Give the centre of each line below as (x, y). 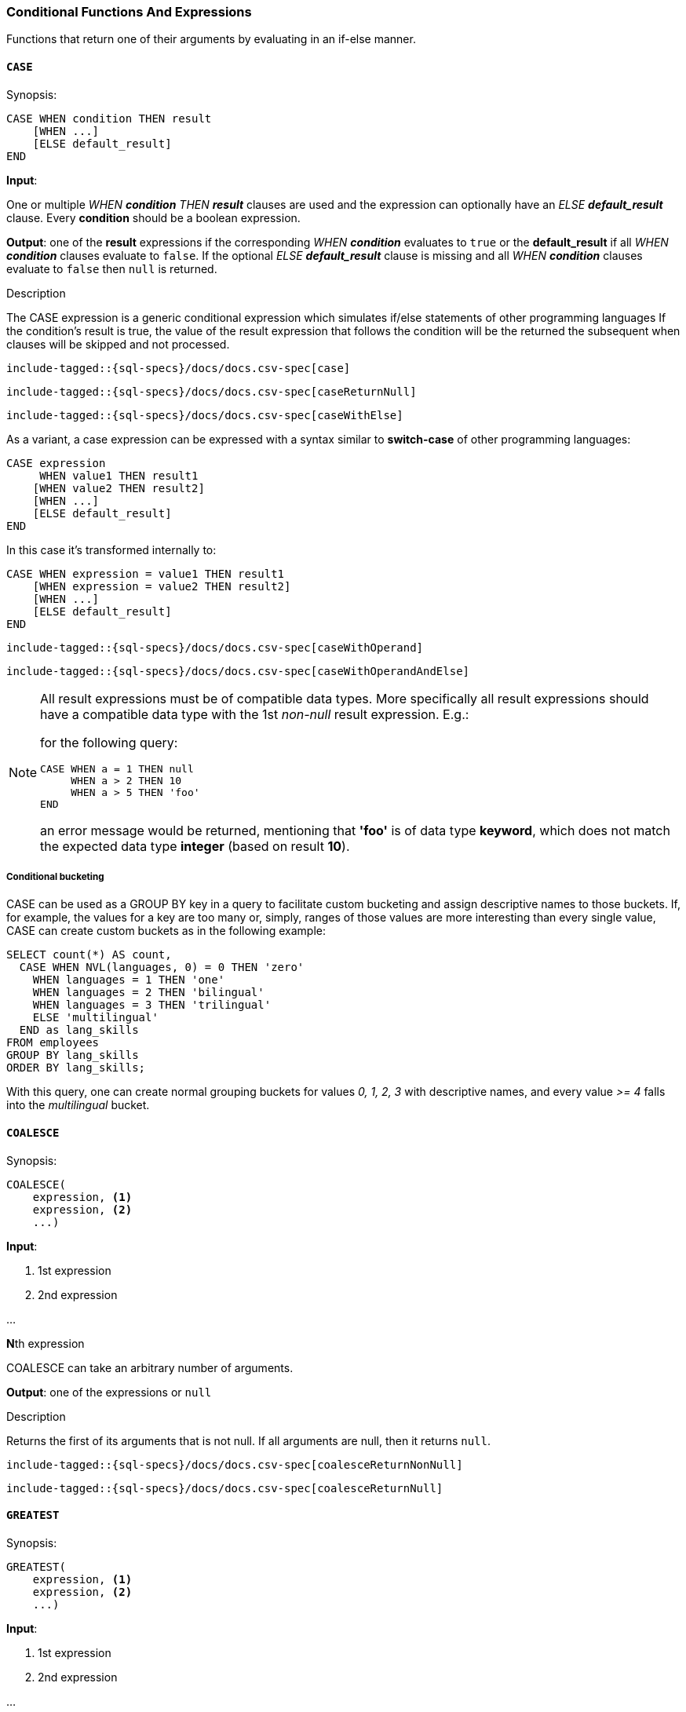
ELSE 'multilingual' (95, 1018)
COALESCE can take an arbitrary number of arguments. (150, 1367)
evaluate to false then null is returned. (112, 268)
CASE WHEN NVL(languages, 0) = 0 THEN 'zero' (162, 967)
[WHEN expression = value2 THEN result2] (162, 586)
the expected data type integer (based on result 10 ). (195, 846)
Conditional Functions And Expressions (129, 12)
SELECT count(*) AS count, (89, 955)
